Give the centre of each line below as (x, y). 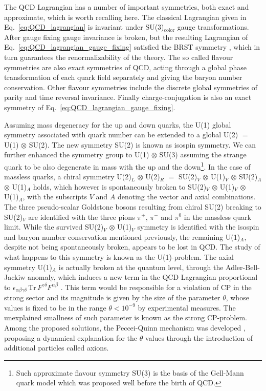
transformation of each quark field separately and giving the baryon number (123, 77)
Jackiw (15, 277)
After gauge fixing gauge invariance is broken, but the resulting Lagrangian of (126, 37)
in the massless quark (217, 217)
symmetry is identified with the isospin (198, 227)
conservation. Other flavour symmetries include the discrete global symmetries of (131, 87)
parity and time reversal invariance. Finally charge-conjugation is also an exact (128, 97)
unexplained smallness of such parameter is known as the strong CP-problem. (126, 317)
